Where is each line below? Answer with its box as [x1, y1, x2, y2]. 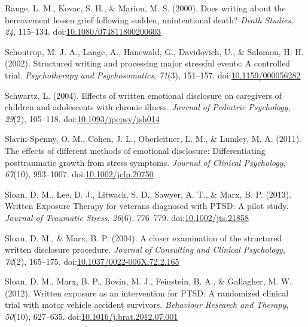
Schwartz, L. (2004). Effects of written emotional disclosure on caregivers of [5, 89, 282, 101]
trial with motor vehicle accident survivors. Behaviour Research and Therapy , [5, 298, 289, 311]
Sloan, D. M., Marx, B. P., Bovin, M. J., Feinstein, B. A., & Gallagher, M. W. [5, 275, 292, 287]
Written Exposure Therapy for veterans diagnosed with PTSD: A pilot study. [5, 199, 289, 212]
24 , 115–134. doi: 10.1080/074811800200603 [5, 25, 161, 38]
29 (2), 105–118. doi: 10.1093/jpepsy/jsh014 [5, 112, 160, 125]
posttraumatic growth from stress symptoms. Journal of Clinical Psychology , [5, 156, 286, 168]
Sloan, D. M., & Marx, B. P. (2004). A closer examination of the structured [5, 231, 282, 244]
